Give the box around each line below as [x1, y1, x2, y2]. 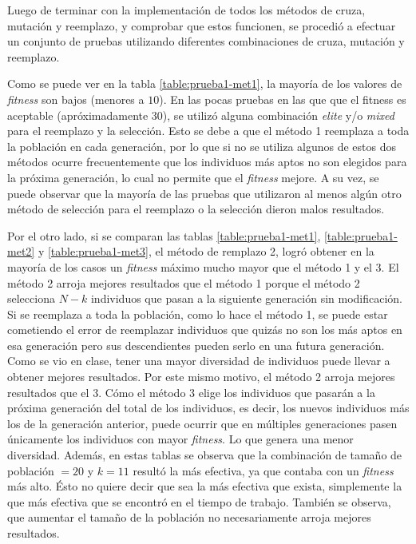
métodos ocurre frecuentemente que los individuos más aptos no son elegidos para [7, 153, 407, 170]
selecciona [7, 290, 55, 307]
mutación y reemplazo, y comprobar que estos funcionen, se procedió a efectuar [7, 17, 396, 34]
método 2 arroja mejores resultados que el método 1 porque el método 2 [7, 274, 360, 291]
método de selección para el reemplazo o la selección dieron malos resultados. [7, 201, 385, 217]
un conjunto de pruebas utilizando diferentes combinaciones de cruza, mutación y [7, 33, 405, 50]
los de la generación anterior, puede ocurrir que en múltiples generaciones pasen [7, 415, 398, 431]
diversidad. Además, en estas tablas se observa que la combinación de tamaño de [7, 447, 402, 463]
